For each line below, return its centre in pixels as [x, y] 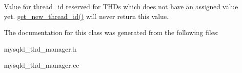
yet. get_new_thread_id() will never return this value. [86, 16]
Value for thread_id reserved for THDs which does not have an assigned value [121, 6]
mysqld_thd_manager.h [40, 48]
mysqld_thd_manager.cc [41, 65]
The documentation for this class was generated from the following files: [111, 32]
